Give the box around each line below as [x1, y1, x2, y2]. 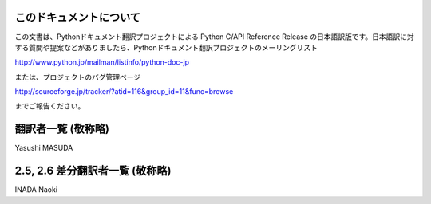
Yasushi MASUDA [14, 143, 73, 153]
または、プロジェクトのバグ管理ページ [14, 72, 141, 81]
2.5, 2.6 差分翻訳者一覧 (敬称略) [14, 164, 172, 178]
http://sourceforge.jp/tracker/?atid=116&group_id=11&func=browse [14, 87, 234, 96]
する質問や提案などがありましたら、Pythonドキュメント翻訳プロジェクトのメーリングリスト [14, 42, 318, 52]
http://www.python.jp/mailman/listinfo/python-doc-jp [14, 57, 190, 67]
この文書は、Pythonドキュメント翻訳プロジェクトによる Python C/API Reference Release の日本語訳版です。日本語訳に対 [14, 32, 414, 41]
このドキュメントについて [14, 10, 141, 24]
